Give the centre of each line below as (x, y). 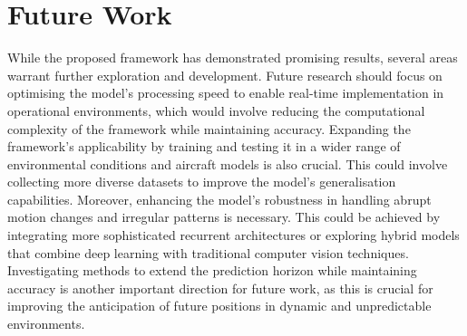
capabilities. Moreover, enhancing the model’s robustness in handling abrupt (219, 199)
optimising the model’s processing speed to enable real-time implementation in (226, 93)
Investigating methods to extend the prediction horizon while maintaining (212, 270)
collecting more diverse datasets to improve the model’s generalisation (202, 182)
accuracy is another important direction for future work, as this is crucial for (220, 288)
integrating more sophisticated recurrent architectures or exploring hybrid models (233, 235)
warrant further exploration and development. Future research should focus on (225, 75)
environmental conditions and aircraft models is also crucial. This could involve (228, 163)
